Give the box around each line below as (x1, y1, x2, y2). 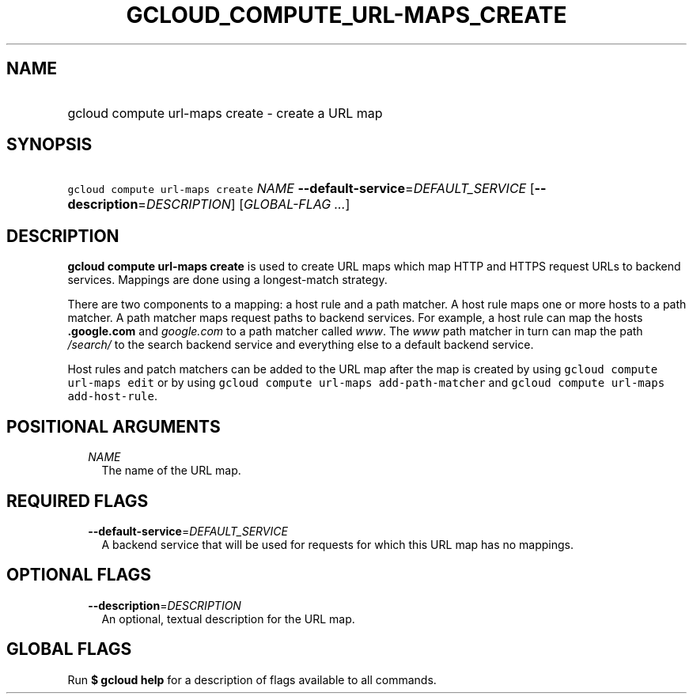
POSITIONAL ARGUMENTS (6, 416, 221, 437)
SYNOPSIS (6, 134, 93, 155)
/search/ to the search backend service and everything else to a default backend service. (67, 338, 534, 352)
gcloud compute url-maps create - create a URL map (67, 104, 383, 121)
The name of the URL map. (101, 464, 241, 478)
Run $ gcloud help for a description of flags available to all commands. (67, 672, 437, 687)
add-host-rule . (67, 389, 158, 403)
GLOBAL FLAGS (6, 639, 132, 660)
